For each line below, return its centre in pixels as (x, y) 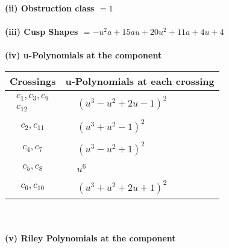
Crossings (33, 81)
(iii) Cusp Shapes (42, 32)
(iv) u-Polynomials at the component (83, 55)
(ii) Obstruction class (50, 8)
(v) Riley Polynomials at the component (90, 238)
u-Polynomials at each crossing (140, 81)
